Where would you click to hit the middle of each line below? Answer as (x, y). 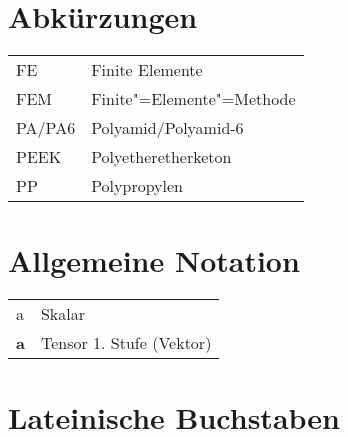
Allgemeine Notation (154, 260)
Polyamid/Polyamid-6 (167, 128)
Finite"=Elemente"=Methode (193, 99)
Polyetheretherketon (161, 157)
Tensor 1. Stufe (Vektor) (126, 343)
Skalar (63, 314)
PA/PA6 (46, 128)
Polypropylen (137, 186)
